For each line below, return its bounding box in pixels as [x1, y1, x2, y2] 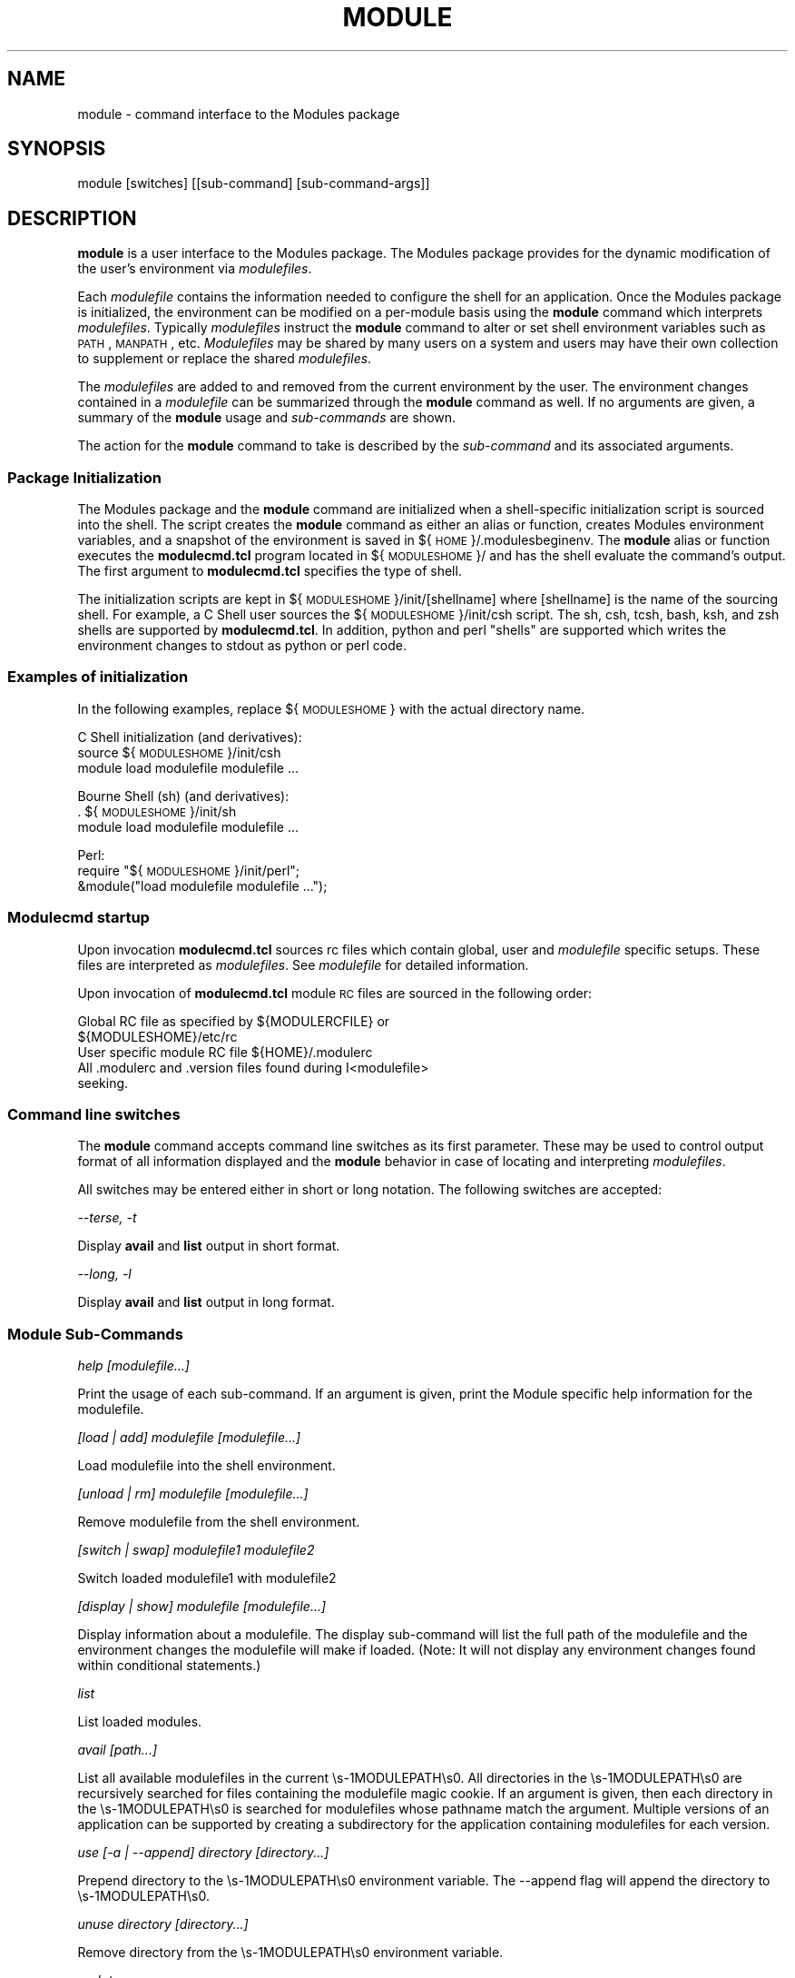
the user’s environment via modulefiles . [77, 261, 312, 277]
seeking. [77, 1074, 129, 1091]
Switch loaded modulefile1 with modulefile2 [77, 1570, 337, 1587]
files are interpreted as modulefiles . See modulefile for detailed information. [77, 956, 529, 973]
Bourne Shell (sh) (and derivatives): [77, 787, 290, 804]
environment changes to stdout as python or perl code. [77, 638, 407, 654]
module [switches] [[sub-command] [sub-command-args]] [77, 175, 430, 192]
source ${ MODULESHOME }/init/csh [77, 744, 281, 760]
